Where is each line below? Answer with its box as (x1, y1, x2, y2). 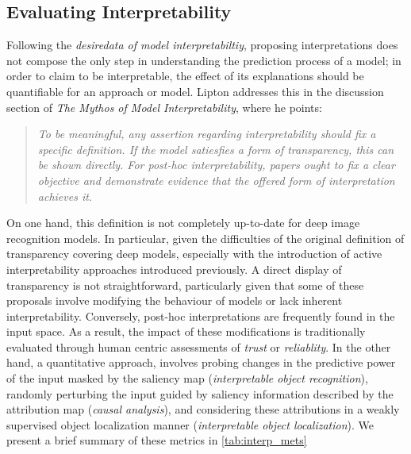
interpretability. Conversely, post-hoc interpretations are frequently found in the (6, 307, 395, 324)
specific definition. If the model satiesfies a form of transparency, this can (37, 140, 394, 157)
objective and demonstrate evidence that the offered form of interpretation (37, 171, 395, 188)
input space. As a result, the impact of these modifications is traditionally (6, 323, 366, 340)
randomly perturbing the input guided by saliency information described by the (6, 385, 394, 402)
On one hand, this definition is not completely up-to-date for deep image (6, 214, 360, 231)
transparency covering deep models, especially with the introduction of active (6, 245, 382, 262)
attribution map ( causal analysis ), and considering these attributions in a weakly (6, 401, 400, 417)
